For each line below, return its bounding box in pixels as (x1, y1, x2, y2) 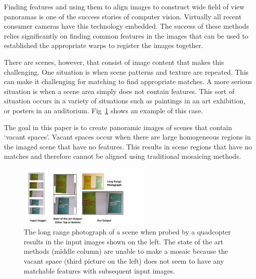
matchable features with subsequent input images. (24, 265, 175, 276)
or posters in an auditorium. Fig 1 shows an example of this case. (4, 105, 203, 115)
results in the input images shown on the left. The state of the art (24, 236, 223, 246)
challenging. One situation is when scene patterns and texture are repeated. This (4, 66, 249, 77)
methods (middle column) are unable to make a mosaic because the (24, 246, 228, 256)
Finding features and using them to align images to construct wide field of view (4, 1, 245, 11)
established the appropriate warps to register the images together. (4, 40, 204, 50)
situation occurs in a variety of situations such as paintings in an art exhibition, (4, 95, 246, 106)
